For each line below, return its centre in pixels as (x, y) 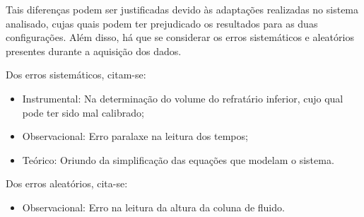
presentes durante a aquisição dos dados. (94, 51)
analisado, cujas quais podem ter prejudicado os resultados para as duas (162, 23)
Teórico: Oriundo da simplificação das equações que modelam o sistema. (178, 159)
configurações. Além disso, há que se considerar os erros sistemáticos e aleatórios (180, 37)
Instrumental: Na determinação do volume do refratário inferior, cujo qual (183, 98)
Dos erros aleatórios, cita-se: (67, 183)
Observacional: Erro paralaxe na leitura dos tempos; (135, 136)
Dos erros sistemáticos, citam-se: (76, 75)
